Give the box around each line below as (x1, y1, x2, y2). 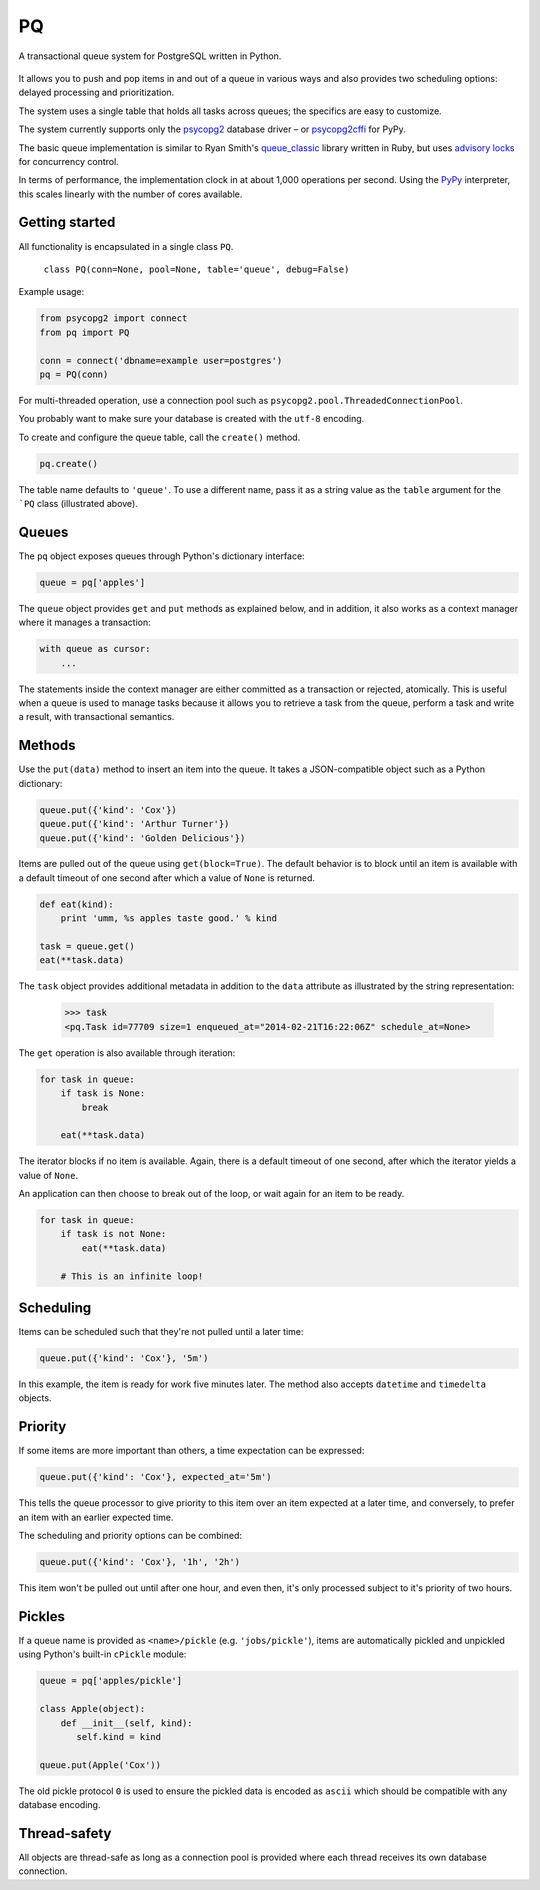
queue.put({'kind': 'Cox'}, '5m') (39, 1353, 209, 1364)
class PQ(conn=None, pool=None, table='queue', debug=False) (43, 263, 350, 275)
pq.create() (39, 458, 99, 469)
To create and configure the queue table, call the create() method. (18, 431, 301, 443)
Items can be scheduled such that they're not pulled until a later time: (18, 1326, 304, 1338)
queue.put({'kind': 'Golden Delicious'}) (39, 832, 246, 844)
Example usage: (18, 286, 85, 298)
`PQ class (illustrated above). (18, 498, 139, 510)
